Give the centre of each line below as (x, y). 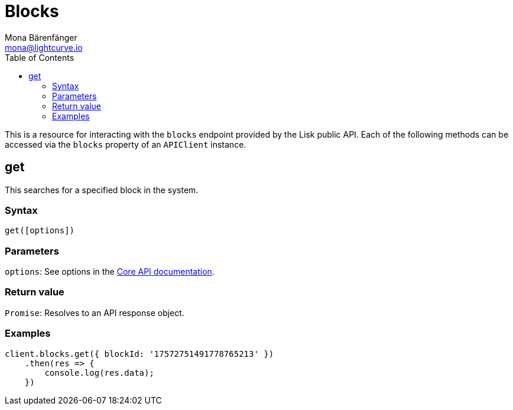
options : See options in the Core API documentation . (110, 272)
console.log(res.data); (99, 372)
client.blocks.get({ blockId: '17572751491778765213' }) (139, 354)
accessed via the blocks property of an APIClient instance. (126, 144)
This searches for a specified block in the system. (102, 190)
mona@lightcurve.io (44, 47)
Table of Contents (40, 57)
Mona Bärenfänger (41, 37)
